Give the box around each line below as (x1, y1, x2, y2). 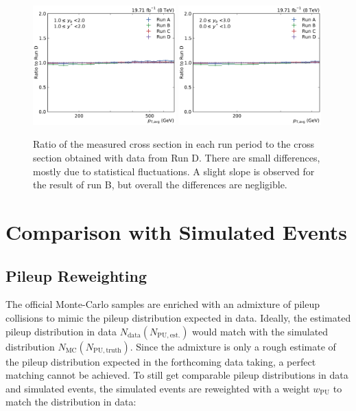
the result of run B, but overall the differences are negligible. (33, 177, 287, 192)
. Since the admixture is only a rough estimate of (130, 339, 336, 353)
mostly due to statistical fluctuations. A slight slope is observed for (33, 164, 315, 178)
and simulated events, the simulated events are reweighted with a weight (5, 381, 310, 395)
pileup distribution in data (5, 324, 117, 338)
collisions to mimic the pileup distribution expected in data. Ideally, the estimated (5, 311, 351, 324)
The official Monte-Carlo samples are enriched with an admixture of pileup (5, 297, 320, 311)
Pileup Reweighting (5, 265, 147, 286)
